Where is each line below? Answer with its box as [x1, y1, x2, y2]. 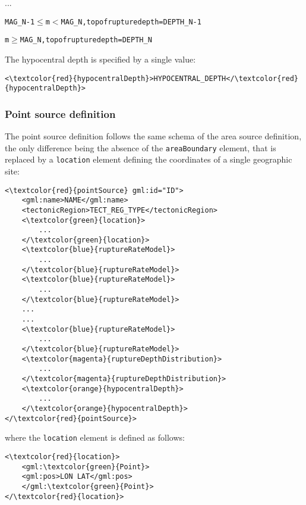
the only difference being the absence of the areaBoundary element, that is [5, 141, 276, 154]
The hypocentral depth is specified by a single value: [5, 52, 196, 65]
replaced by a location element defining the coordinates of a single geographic [5, 153, 292, 166]
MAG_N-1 [5, 17, 35, 26]
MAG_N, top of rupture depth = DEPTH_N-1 [61, 17, 201, 26]
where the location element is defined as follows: [5, 431, 185, 444]
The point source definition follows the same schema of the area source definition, [5, 130, 302, 142]
